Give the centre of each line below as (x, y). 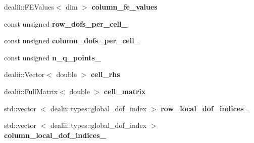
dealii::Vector (24, 74)
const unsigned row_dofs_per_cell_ (66, 23)
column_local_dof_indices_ (55, 135)
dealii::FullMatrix (31, 91)
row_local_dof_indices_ (205, 108)
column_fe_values (124, 7)
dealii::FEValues (29, 7)
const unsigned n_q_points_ (53, 57)
